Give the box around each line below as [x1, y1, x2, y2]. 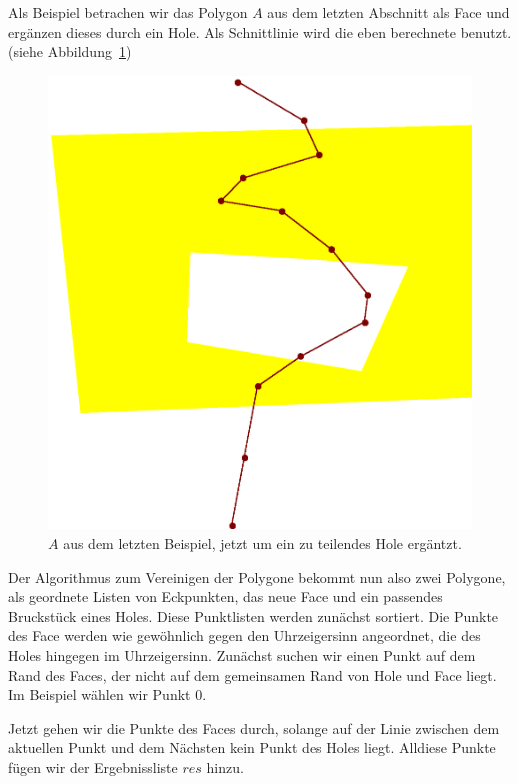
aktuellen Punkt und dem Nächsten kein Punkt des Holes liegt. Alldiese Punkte [8, 737, 496, 758]
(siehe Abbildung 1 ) [8, 41, 132, 62]
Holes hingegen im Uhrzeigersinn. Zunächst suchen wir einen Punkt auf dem [8, 645, 476, 666]
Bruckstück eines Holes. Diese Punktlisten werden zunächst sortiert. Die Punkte [8, 605, 499, 626]
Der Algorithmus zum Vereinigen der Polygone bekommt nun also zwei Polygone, [8, 566, 506, 587]
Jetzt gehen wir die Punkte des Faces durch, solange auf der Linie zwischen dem [8, 717, 500, 738]
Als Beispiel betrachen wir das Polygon [8, 2, 248, 22]
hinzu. [206, 756, 244, 777]
